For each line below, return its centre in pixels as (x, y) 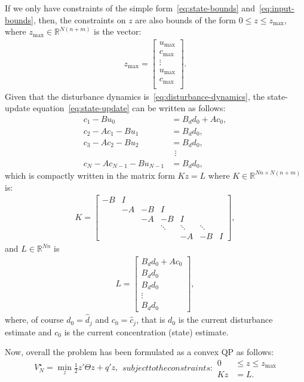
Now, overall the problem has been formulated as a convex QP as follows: (139, 352)
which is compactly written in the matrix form (90, 175)
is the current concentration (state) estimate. (146, 331)
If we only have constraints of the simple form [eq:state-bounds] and (130, 8)
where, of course (34, 320)
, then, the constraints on (79, 19)
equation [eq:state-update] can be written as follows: (129, 108)
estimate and (28, 331)
